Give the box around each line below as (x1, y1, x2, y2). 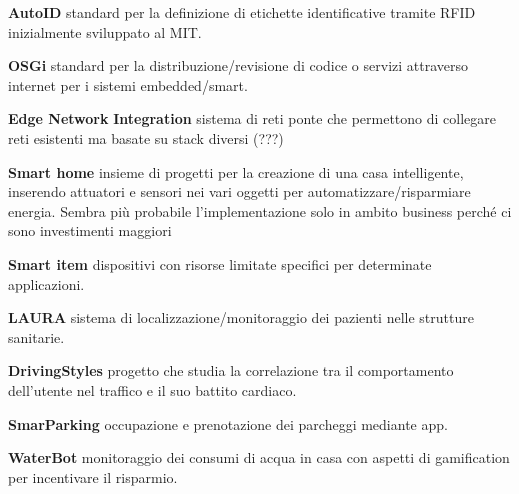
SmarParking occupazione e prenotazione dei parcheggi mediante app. (8, 413, 448, 434)
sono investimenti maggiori (8, 220, 172, 241)
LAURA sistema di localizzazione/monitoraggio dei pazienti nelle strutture (8, 307, 474, 328)
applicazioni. (8, 273, 85, 294)
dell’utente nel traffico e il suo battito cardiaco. (8, 379, 297, 400)
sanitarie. (8, 326, 65, 347)
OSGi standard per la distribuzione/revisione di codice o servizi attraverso (8, 55, 469, 76)
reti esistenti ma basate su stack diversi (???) (8, 127, 284, 148)
